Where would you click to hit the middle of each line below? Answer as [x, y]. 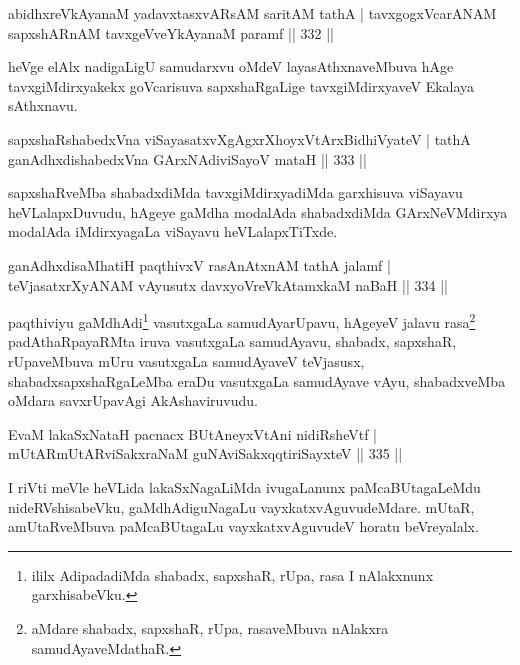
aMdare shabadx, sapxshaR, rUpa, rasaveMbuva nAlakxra [210, 627]
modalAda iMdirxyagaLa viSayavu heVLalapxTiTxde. [173, 231]
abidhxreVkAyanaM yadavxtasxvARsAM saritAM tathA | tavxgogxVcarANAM [252, 13]
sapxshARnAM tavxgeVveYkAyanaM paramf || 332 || [171, 32]
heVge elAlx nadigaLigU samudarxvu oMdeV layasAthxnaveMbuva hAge [231, 66]
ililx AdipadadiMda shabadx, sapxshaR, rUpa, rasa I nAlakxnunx [232, 574]
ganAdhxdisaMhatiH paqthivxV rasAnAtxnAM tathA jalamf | [199, 264]
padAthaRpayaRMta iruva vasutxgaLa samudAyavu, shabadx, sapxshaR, [232, 341]
